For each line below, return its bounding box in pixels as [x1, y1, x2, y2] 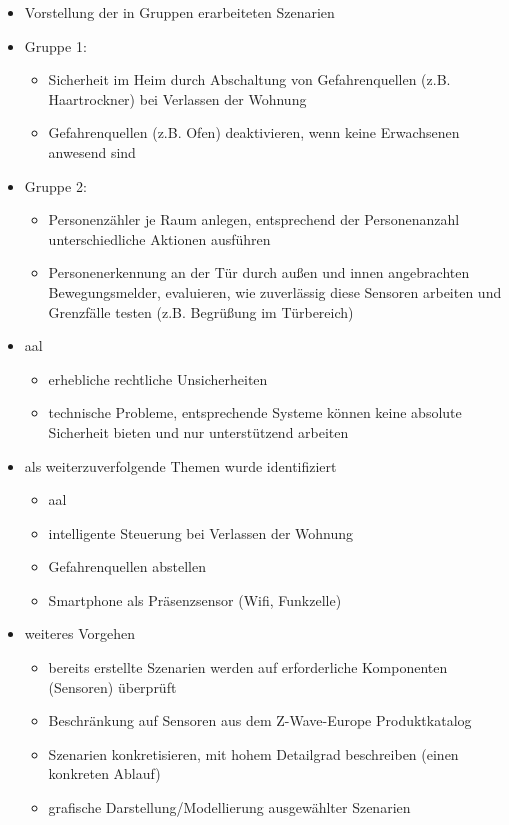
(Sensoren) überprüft [48, 676, 177, 697]
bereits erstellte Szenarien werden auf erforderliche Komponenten [48, 657, 448, 678]
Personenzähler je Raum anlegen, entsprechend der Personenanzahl [48, 209, 460, 230]
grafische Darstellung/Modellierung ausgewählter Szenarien [48, 797, 411, 818]
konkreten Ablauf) [48, 763, 161, 784]
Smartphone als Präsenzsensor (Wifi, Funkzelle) [48, 589, 342, 610]
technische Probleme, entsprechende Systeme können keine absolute [48, 402, 462, 423]
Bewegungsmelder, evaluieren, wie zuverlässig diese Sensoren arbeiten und [48, 281, 502, 302]
